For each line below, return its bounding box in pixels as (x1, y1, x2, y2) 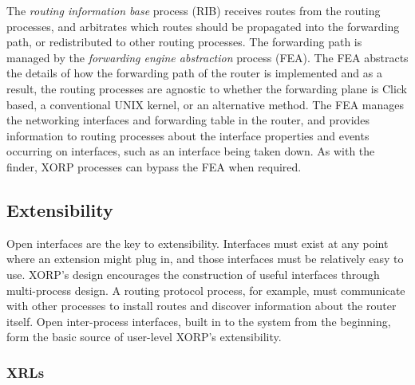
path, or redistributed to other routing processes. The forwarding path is (6, 33, 362, 50)
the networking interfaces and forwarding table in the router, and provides (6, 112, 370, 128)
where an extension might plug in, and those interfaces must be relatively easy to (6, 250, 404, 267)
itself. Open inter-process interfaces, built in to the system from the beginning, (6, 312, 391, 329)
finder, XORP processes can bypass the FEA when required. (6, 158, 302, 175)
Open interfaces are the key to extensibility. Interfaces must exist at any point (6, 234, 389, 251)
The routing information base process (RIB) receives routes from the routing (6, 2, 381, 18)
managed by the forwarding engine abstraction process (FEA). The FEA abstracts (6, 49, 409, 65)
